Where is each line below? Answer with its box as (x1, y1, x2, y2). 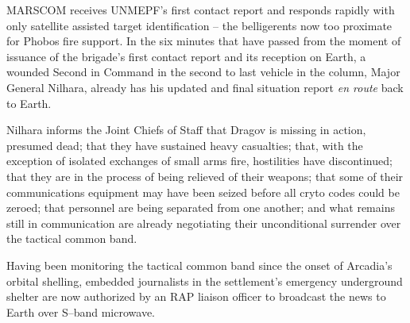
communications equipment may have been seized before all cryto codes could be (6, 183, 400, 200)
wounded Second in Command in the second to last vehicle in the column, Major (6, 63, 400, 80)
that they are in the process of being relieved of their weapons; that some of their (6, 167, 404, 184)
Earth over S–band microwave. (6, 303, 155, 320)
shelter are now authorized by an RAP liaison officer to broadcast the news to (6, 288, 386, 305)
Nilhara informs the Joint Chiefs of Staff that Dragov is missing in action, (6, 121, 366, 138)
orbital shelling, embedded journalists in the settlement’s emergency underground (6, 272, 403, 289)
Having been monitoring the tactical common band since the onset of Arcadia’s (6, 256, 393, 273)
